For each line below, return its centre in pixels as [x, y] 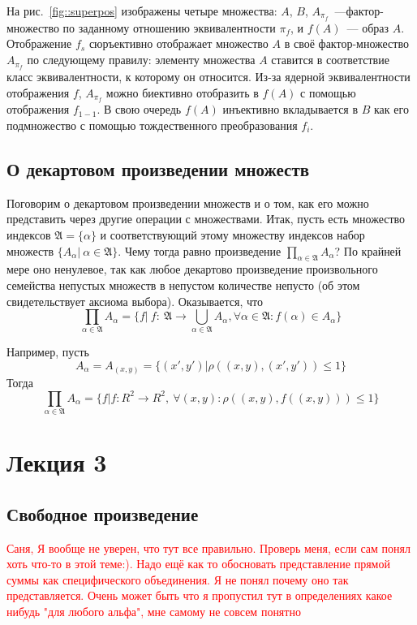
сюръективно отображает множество [178, 43]
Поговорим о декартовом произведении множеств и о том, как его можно [188, 203]
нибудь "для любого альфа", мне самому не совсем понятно [154, 611]
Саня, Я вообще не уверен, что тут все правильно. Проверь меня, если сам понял [208, 547]
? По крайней [368, 250]
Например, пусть [48, 352]
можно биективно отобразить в [182, 92]
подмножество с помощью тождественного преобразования [152, 125]
